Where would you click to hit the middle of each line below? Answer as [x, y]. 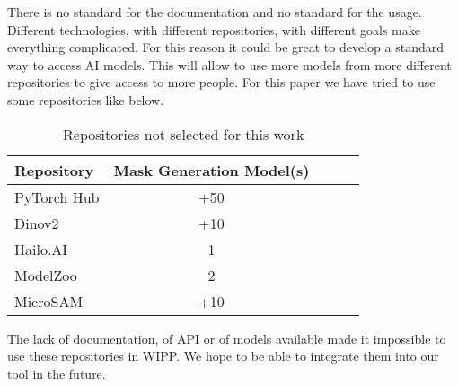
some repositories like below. [86, 99]
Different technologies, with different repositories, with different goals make [214, 29]
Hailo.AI [41, 249]
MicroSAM [49, 301]
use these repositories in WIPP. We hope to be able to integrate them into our [223, 356]
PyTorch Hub [57, 197]
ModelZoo [46, 275]
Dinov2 [37, 223]
